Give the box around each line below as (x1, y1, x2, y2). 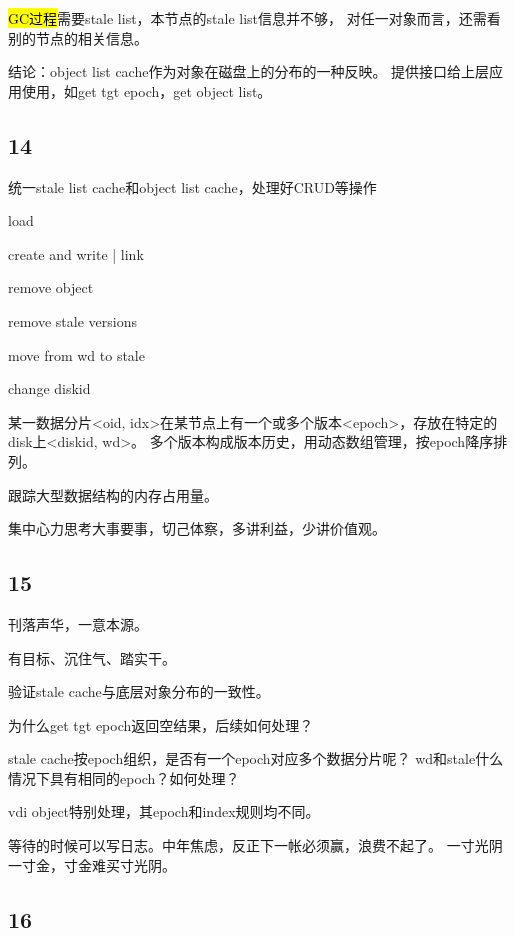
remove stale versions (8, 310, 137, 331)
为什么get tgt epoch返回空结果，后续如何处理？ (8, 714, 314, 735)
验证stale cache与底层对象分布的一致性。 (8, 681, 270, 702)
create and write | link (8, 243, 144, 264)
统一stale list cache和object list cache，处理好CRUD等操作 (8, 176, 377, 197)
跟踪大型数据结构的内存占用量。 (8, 484, 218, 505)
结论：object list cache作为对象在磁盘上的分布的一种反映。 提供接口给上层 (8, 61, 490, 82)
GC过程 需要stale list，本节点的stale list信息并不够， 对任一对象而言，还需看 (8, 8, 501, 28)
